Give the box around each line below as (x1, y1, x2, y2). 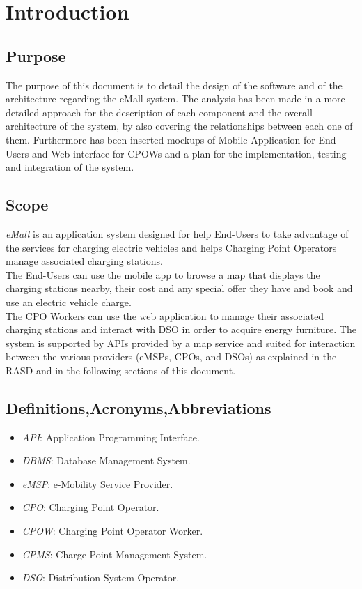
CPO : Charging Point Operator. (22, 500, 159, 514)
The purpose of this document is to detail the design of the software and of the (6, 77, 343, 92)
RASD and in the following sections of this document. (6, 362, 236, 377)
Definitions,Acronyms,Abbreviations (6, 397, 271, 418)
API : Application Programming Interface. (22, 429, 200, 444)
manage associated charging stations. (6, 254, 163, 268)
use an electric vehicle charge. (6, 294, 132, 309)
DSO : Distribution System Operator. (22, 570, 180, 585)
